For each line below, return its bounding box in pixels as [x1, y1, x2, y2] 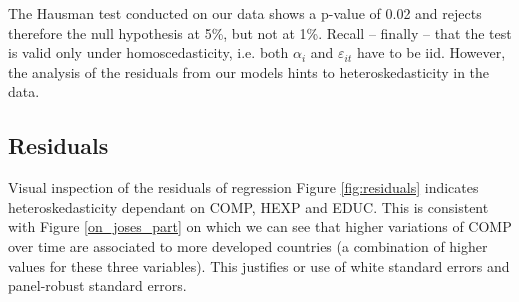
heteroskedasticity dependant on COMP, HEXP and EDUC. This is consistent [8, 196, 489, 217]
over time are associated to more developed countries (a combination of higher [8, 235, 488, 256]
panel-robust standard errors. [8, 275, 187, 296]
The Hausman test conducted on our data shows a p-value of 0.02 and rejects [8, 3, 482, 23]
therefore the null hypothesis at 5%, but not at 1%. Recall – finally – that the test [8, 22, 512, 43]
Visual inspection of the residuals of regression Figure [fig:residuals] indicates [8, 177, 479, 198]
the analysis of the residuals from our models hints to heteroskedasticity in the [8, 61, 490, 82]
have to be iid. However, [356, 42, 506, 63]
